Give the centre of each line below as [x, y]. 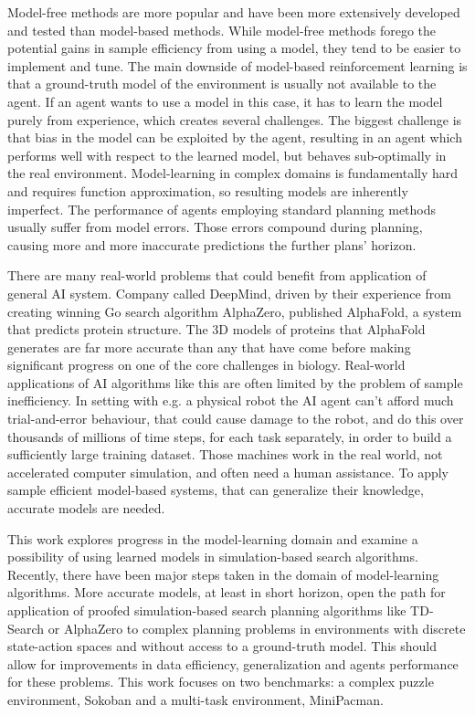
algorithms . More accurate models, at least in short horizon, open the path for [227, 592]
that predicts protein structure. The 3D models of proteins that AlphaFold [216, 329]
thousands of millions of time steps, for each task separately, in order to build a [230, 436]
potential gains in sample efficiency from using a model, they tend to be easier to [234, 48]
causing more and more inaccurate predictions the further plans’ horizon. [212, 244]
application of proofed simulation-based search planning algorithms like [207, 610]
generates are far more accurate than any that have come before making [209, 347]
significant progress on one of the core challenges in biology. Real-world [206, 365]
